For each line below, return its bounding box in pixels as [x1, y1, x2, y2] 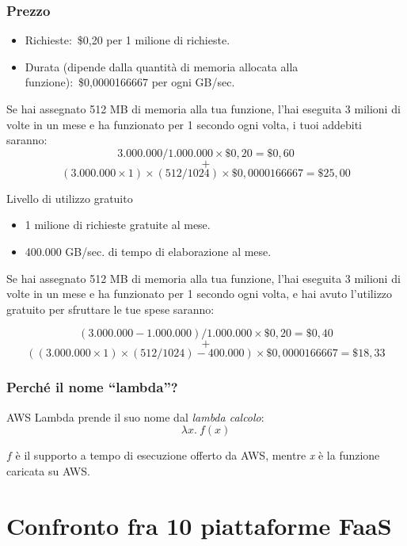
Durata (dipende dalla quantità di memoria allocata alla [25, 58, 299, 74]
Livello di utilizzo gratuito [6, 189, 133, 206]
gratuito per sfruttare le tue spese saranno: [6, 300, 215, 317]
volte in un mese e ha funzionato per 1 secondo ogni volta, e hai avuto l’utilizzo [6, 285, 393, 302]
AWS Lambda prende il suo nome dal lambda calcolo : [6, 408, 264, 425]
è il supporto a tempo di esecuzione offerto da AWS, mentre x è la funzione [15, 447, 380, 464]
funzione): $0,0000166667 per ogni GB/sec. [25, 74, 235, 90]
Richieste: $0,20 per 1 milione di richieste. [25, 32, 230, 48]
